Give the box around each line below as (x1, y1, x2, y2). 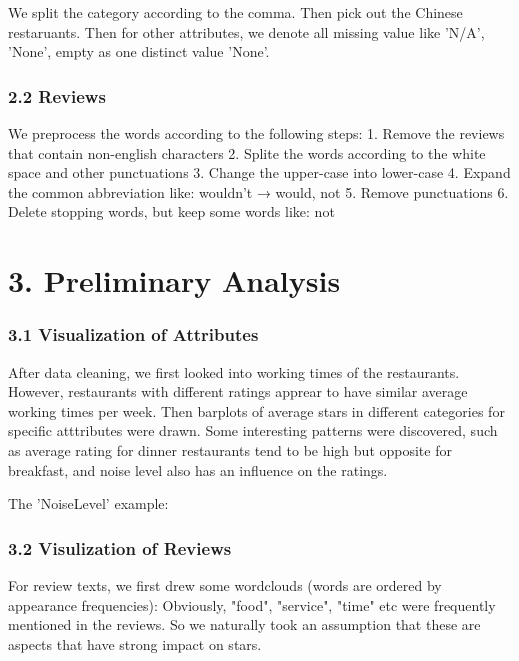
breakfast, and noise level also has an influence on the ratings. (8, 459, 388, 480)
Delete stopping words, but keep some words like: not (8, 201, 335, 222)
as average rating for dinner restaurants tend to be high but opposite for (8, 439, 452, 460)
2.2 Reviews (8, 83, 106, 108)
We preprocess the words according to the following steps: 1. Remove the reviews (8, 123, 505, 143)
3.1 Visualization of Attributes (8, 322, 259, 347)
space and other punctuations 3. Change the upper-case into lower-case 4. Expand (8, 162, 511, 183)
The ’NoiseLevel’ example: (8, 493, 169, 514)
